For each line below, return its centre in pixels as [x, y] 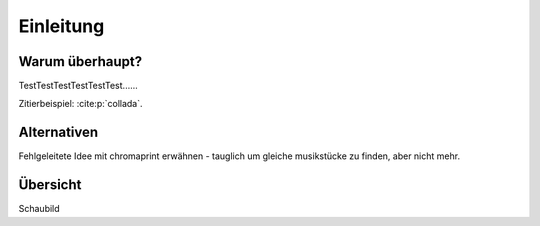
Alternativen [58, 132]
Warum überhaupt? [80, 61]
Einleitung [61, 26]
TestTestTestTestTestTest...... [78, 86]
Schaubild [39, 209]
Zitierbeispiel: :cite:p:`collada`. [81, 104]
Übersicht [50, 185]
